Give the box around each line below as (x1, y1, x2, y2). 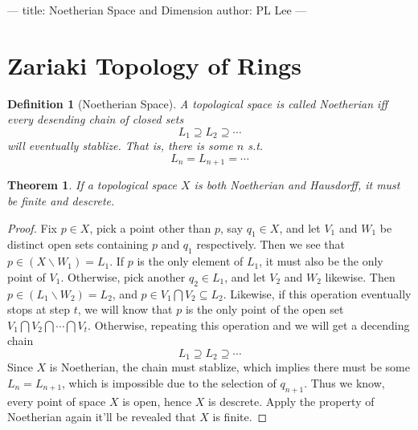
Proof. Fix (7, 219, 57, 236)
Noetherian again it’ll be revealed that (7, 408, 196, 425)
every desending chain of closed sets (7, 111, 184, 128)
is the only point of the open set (185, 301, 344, 318)
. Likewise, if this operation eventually (223, 285, 412, 302)
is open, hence (122, 392, 192, 409)
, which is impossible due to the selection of (62, 375, 277, 391)
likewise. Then (325, 268, 395, 285)
